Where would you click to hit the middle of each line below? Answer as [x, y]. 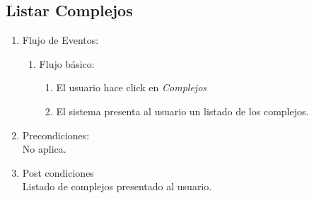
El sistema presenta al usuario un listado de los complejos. [182, 111]
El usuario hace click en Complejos [132, 87]
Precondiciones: [56, 135]
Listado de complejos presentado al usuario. [117, 186]
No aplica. [44, 149]
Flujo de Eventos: [60, 40]
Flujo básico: [67, 63]
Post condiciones [58, 172]
